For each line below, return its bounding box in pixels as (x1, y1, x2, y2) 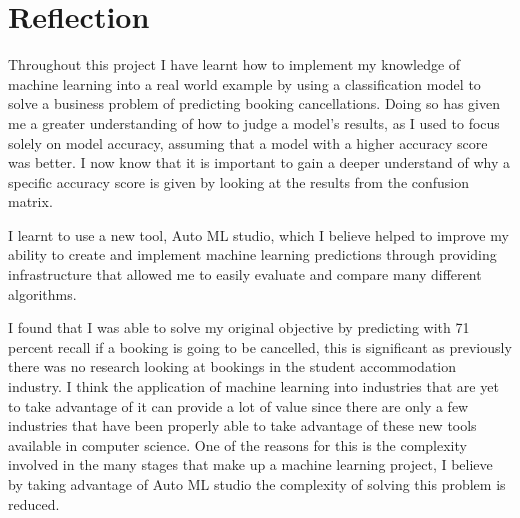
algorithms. (8, 283, 77, 304)
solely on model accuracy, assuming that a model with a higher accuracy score (8, 132, 488, 153)
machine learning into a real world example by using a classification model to (8, 73, 481, 94)
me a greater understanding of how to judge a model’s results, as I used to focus (8, 112, 500, 133)
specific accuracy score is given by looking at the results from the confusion (8, 171, 470, 192)
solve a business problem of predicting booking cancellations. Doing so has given (8, 93, 500, 114)
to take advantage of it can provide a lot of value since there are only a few (8, 395, 469, 416)
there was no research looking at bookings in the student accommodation (8, 356, 457, 377)
